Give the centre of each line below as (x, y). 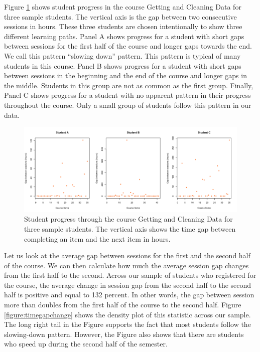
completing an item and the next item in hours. (97, 238)
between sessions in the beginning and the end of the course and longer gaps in (125, 75)
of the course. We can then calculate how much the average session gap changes (126, 265)
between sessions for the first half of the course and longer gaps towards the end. (128, 46)
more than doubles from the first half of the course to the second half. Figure (123, 305)
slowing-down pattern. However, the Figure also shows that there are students (124, 334)
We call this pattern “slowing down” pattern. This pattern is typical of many (122, 55)
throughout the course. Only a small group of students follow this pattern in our (128, 105)
